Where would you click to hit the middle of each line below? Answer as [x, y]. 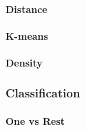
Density [24, 62]
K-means [27, 35]
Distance [26, 9]
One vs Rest [35, 121]
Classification [43, 93]
